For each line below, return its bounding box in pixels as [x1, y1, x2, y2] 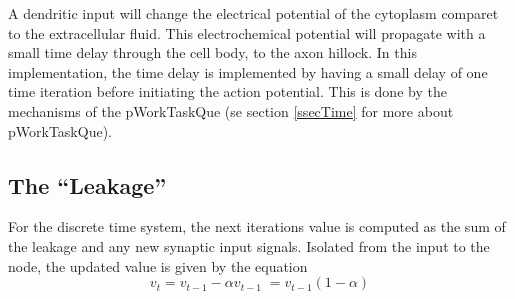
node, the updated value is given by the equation [8, 255, 308, 276]
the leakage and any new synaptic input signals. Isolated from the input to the [8, 235, 490, 256]
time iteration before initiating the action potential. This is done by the [8, 81, 447, 102]
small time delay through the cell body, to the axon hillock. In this [8, 42, 417, 63]
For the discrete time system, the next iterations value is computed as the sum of [8, 216, 506, 237]
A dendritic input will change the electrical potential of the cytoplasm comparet [8, 3, 499, 23]
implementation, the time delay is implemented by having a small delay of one [8, 61, 488, 82]
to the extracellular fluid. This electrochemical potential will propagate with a [8, 22, 486, 43]
